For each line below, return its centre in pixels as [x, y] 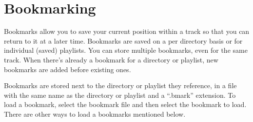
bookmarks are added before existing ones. [68, 69]
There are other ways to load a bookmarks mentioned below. [95, 114]
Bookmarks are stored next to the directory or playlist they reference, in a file [120, 85]
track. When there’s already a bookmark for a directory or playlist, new [111, 59]
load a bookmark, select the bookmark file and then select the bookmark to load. [125, 104]
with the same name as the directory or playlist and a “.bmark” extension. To [120, 95]
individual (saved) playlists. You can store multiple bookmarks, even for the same [126, 50]
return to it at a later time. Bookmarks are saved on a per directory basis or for [123, 40]
